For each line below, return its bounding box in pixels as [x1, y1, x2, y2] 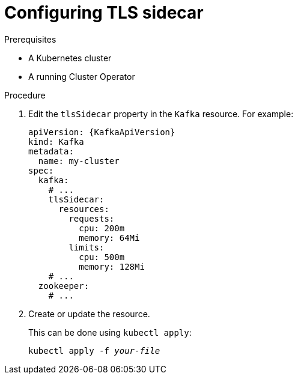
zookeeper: [38, 280, 90, 291]
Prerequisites [4, 34, 56, 44]
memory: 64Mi [79, 232, 140, 243]
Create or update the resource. [28, 308, 150, 319]
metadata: [28, 146, 74, 156]
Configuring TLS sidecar [4, 2, 204, 23]
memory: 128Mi [79, 261, 145, 271]
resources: [58, 204, 109, 214]
